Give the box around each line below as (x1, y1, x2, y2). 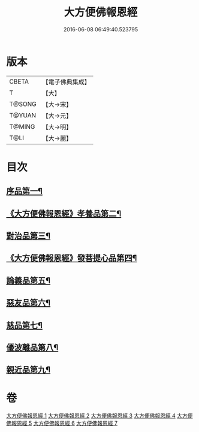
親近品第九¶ (6, 365, 51, 375)
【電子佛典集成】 (42, 78, 91, 86)
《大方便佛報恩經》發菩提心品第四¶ (6, 253, 137, 264)
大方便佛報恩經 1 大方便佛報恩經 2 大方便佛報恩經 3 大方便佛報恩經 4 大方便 (6, 412, 193, 419)
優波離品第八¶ (6, 342, 59, 353)
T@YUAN (9, 111, 37, 119)
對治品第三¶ (6, 231, 51, 241)
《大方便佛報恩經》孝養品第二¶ (6, 208, 122, 218)
